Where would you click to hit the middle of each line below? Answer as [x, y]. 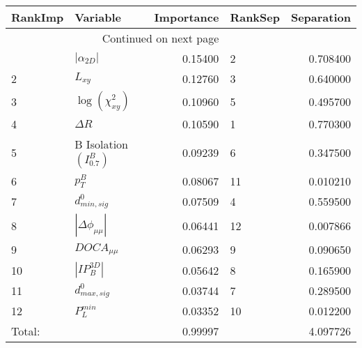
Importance [187, 17]
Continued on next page [160, 38]
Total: [26, 331]
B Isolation [101, 144]
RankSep [255, 17]
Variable [98, 17]
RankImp [38, 17]
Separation [321, 17]
